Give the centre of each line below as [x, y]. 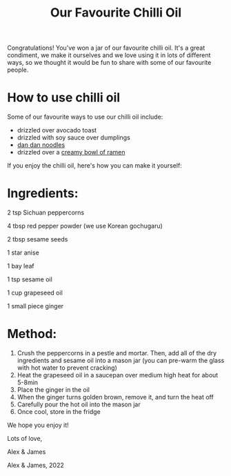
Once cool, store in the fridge [59, 411]
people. [18, 70]
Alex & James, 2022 [36, 465]
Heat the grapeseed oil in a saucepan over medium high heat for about [118, 375]
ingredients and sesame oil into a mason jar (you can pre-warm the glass [121, 360]
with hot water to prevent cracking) [67, 368]
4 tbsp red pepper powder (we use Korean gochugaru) [85, 226]
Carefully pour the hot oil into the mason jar [79, 404]
